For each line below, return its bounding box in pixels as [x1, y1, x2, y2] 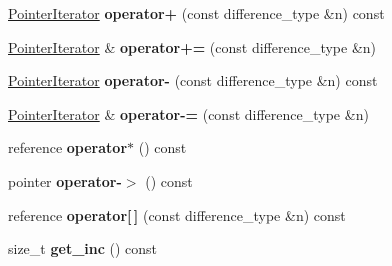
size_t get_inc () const [8, 238, 158, 259]
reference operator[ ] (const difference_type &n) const [8, 204, 346, 225]
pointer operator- [8, 170, 122, 191]
